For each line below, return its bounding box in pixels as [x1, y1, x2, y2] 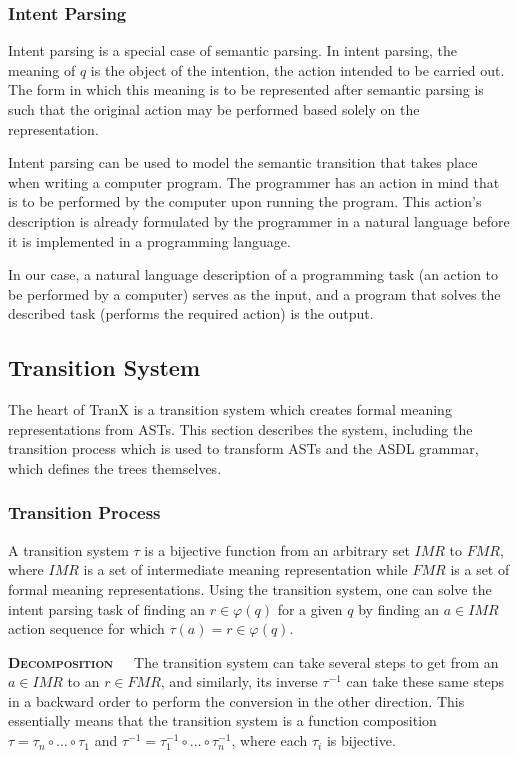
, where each [231, 730, 308, 751]
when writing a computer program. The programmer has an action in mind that [8, 171, 500, 192]
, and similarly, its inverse [160, 671, 318, 692]
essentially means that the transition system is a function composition [8, 710, 437, 731]
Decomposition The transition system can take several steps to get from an [8, 651, 499, 672]
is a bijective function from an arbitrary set [144, 539, 410, 560]
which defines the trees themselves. [8, 457, 222, 478]
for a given [277, 598, 343, 619]
